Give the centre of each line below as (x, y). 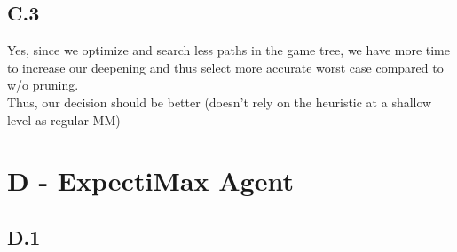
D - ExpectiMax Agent (150, 181)
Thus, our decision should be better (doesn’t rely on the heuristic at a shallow (220, 102)
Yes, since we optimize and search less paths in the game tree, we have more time (228, 50)
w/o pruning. (43, 85)
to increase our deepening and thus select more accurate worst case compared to (225, 67)
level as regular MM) (64, 119)
